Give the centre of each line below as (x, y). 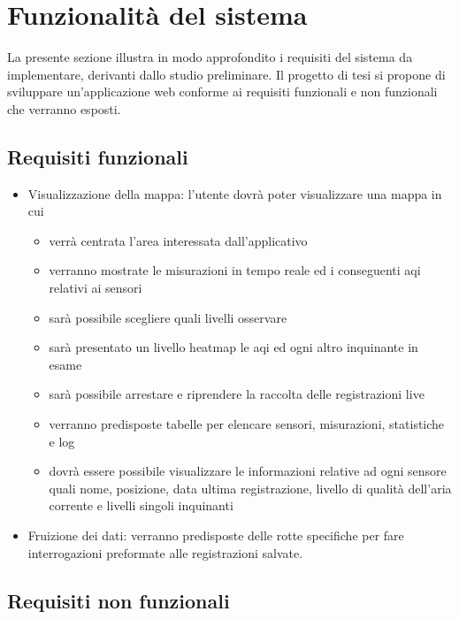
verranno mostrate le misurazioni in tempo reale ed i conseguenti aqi (235, 270)
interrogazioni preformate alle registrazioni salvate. (165, 552)
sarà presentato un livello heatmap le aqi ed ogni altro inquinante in (233, 347)
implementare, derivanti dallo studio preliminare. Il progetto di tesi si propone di (226, 74)
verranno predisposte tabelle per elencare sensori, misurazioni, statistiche (247, 424)
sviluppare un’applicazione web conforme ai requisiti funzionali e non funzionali (222, 92)
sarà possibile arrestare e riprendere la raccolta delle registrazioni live (237, 394)
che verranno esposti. (64, 108)
